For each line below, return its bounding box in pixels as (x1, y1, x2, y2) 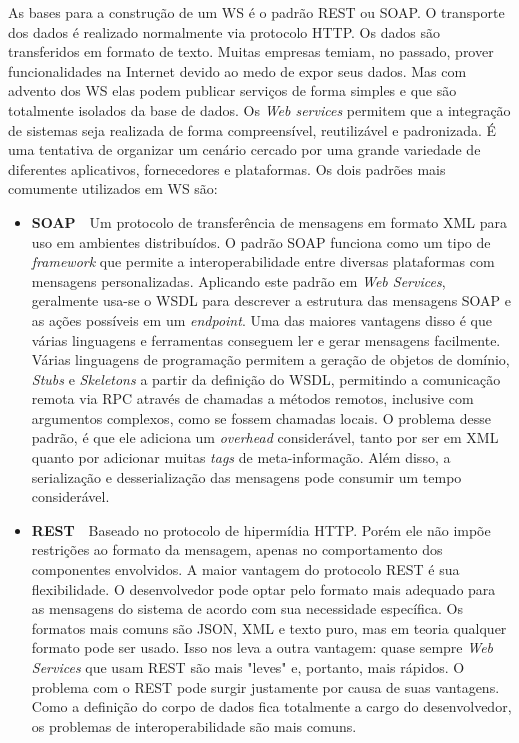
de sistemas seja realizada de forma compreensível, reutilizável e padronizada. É (8, 119, 497, 140)
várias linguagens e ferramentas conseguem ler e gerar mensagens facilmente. (31, 329, 501, 350)
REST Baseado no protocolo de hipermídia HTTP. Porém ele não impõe (31, 519, 491, 540)
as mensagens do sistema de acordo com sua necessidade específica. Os (31, 598, 463, 619)
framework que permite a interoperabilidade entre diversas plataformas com (31, 251, 495, 272)
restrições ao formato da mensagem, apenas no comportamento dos (31, 539, 443, 560)
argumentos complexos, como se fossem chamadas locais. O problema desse (31, 407, 491, 428)
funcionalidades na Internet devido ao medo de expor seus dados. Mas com (8, 60, 467, 81)
